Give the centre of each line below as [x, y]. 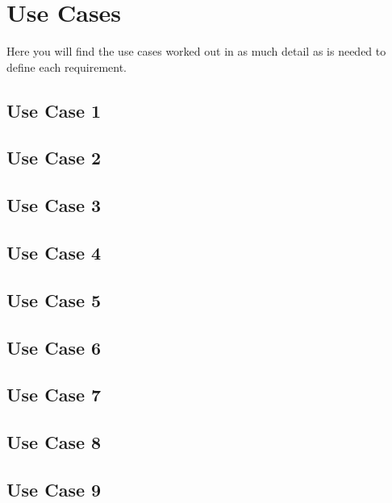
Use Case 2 [54, 158]
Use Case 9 [54, 489]
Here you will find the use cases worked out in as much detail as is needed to [196, 51]
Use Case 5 [54, 299]
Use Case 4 [54, 253]
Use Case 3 [54, 205]
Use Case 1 [54, 110]
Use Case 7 [54, 395]
